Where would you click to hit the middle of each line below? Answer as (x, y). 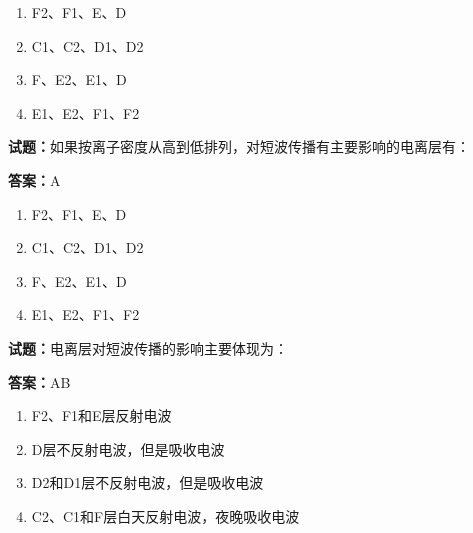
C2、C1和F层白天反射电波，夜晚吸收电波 (165, 515)
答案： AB (39, 381)
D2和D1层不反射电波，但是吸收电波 (147, 482)
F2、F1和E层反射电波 (101, 415)
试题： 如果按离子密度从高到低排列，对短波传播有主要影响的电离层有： (239, 146)
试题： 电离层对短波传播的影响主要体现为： (148, 347)
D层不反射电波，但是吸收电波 (128, 448)
